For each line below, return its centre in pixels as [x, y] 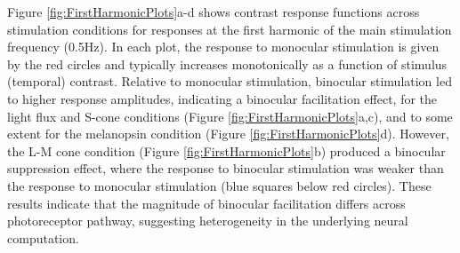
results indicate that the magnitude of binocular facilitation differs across [206, 203]
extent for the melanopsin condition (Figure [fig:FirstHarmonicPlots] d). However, [228, 134]
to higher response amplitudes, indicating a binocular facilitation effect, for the [222, 98]
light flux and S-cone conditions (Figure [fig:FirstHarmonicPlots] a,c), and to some [230, 116]
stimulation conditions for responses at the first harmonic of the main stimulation [230, 29]
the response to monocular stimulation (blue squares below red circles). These [219, 185]
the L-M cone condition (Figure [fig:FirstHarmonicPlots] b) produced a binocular [226, 150]
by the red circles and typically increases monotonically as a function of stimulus [227, 63]
